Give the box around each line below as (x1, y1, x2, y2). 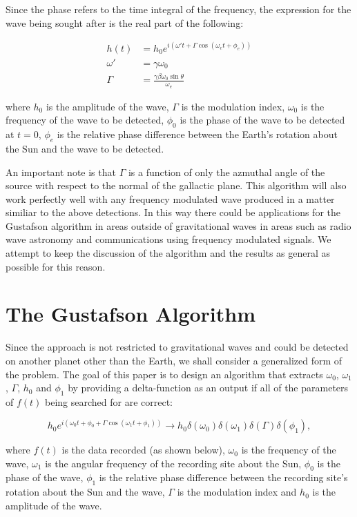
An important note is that (6, 164, 116, 179)
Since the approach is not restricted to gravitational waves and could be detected (6, 340, 349, 354)
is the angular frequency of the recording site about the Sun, (45, 456, 302, 470)
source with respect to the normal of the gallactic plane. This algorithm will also (6, 178, 347, 193)
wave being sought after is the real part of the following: (6, 15, 244, 30)
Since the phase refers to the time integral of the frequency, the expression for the (6, 2, 351, 16)
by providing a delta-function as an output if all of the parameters (68, 380, 349, 395)
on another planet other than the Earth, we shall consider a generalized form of (6, 353, 342, 367)
